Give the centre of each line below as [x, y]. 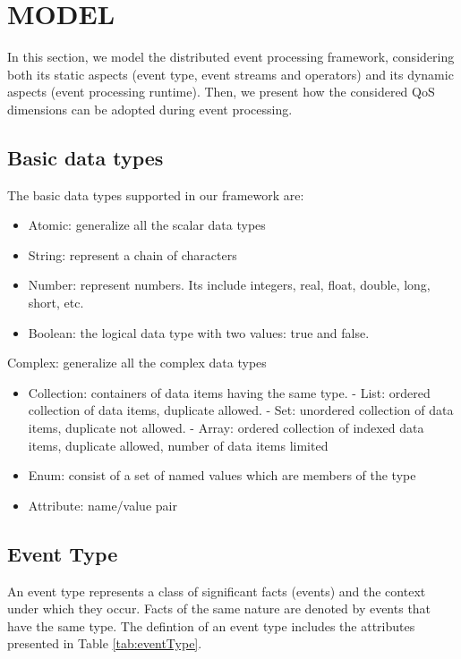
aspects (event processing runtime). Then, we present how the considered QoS [221, 92]
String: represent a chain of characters [132, 254]
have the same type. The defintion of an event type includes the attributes [211, 625]
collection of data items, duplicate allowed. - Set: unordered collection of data [241, 410]
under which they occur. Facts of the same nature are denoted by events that [219, 608]
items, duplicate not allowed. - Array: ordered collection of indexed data [226, 428]
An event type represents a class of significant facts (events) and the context [217, 591]
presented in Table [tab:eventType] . [105, 643]
